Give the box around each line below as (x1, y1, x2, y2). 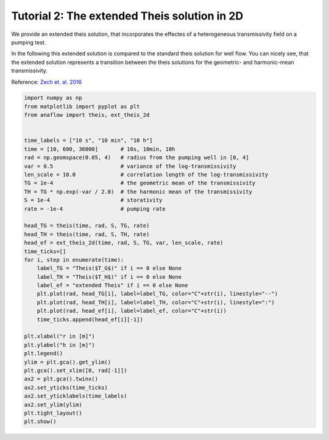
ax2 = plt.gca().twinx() (24, 375, 99, 383)
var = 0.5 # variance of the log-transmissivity (24, 162, 236, 170)
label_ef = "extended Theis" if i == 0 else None (37, 282, 188, 289)
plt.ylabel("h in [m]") (24, 341, 96, 348)
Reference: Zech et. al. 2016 (11, 78, 82, 85)
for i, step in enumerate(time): (24, 256, 124, 263)
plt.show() (24, 418, 57, 425)
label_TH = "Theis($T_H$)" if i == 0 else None (37, 273, 182, 280)
